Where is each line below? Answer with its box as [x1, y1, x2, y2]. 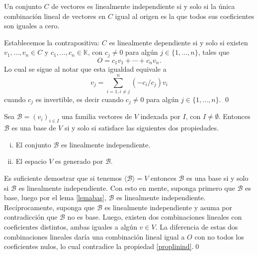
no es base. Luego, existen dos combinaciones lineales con [67, 212, 242, 222]
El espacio [15, 156, 47, 166]
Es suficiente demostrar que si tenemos [4, 173, 122, 183]
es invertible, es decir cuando [35, 94, 124, 104]
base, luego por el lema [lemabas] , [4, 192, 106, 203]
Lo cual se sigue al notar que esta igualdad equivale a [4, 64, 167, 74]
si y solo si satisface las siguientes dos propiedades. [64, 123, 219, 133]
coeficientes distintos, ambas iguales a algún [4, 222, 137, 232]
